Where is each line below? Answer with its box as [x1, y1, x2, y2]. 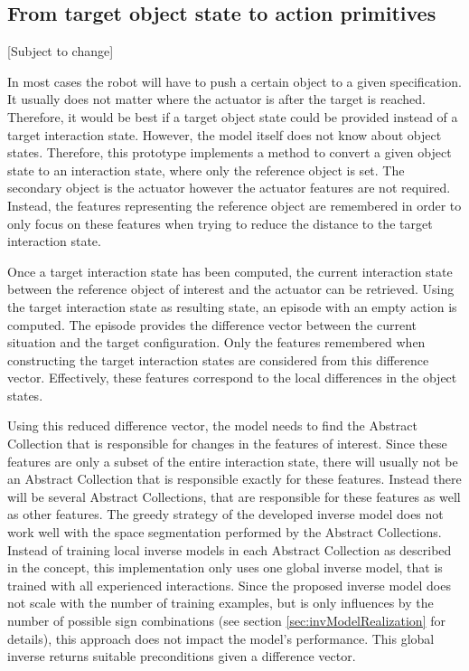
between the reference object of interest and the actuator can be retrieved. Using [7, 279, 455, 298]
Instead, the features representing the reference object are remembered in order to [7, 195, 462, 214]
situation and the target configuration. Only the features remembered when [7, 333, 426, 352]
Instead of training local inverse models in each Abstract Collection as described [7, 540, 452, 559]
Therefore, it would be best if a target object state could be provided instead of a [7, 107, 458, 126]
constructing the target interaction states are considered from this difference [7, 350, 429, 369]
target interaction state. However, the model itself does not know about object [7, 125, 442, 144]
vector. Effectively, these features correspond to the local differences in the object [7, 368, 457, 387]
